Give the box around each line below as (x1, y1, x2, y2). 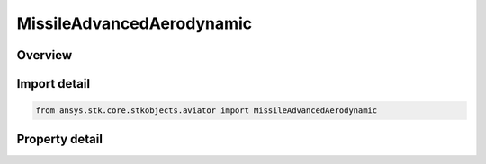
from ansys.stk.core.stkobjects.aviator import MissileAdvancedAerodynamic (35, 106, 378, 116)
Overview (16, 47, 73, 63)
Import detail (16, 76, 90, 91)
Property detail (16, 131, 103, 147)
